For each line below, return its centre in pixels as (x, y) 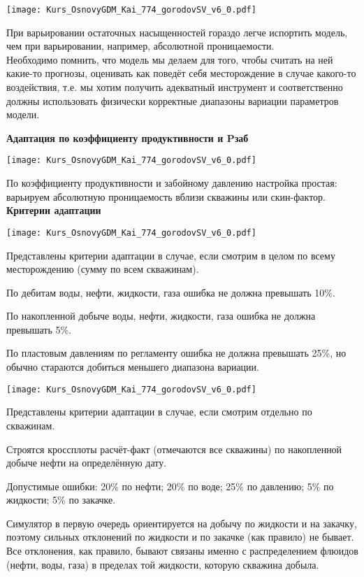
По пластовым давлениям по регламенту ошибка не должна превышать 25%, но (176, 353)
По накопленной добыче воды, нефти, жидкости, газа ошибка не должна (161, 316)
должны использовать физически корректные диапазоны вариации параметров (173, 100)
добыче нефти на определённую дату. (87, 463)
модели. (23, 114)
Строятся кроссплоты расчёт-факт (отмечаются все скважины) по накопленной (174, 449)
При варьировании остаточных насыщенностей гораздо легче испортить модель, (177, 32)
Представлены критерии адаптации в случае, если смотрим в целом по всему (171, 255)
